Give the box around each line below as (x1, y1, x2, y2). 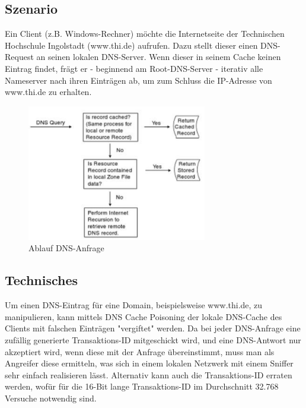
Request (5, 50, 34, 63)
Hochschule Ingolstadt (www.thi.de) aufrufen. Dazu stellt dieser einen (5, 39, 258, 51)
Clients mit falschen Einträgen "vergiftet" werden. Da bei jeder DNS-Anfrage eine (5, 322, 301, 334)
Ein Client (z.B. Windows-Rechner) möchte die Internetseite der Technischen (5, 27, 285, 40)
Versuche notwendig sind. (5, 392, 97, 404)
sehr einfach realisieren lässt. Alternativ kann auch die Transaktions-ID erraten (5, 368, 292, 381)
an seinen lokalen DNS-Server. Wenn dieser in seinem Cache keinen (36, 50, 281, 63)
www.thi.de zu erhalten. (5, 86, 92, 98)
